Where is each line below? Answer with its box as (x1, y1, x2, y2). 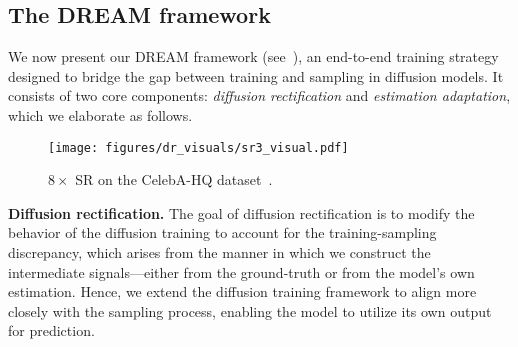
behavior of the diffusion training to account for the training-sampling (8, 222, 437, 243)
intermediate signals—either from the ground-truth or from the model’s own (8, 261, 475, 282)
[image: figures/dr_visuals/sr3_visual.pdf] (48, 140, 349, 155)
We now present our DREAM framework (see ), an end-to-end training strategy (8, 46, 499, 67)
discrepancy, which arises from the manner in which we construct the (8, 242, 431, 263)
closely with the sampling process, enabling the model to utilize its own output (8, 300, 492, 321)
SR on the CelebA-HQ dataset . (75, 169, 273, 190)
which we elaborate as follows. (8, 104, 193, 125)
